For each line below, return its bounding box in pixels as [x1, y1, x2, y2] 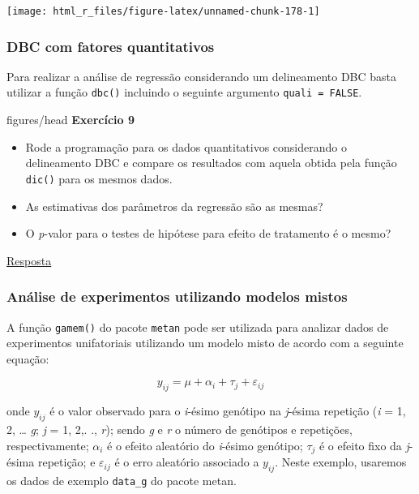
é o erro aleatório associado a [114, 453, 259, 470]
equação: [6, 350, 49, 367]
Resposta [6, 251, 52, 268]
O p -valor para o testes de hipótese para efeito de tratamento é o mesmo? [25, 225, 391, 242]
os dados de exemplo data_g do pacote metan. [6, 471, 237, 488]
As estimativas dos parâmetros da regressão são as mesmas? [25, 197, 323, 214]
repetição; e [37, 453, 96, 470]
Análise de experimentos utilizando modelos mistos [6, 286, 348, 307]
